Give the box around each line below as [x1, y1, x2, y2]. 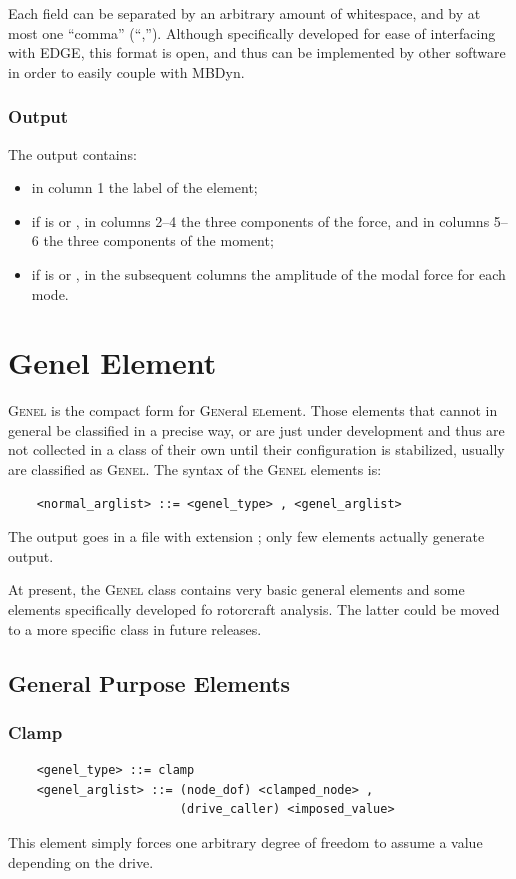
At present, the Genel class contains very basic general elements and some [8, 579, 465, 600]
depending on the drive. [8, 851, 154, 872]
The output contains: [8, 143, 137, 164]
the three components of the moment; [43, 230, 274, 251]
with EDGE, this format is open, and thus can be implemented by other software [8, 42, 506, 63]
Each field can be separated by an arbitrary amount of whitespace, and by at [8, 3, 481, 23]
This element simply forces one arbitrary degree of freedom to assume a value [8, 832, 483, 852]
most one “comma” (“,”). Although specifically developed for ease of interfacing [8, 22, 496, 43]
